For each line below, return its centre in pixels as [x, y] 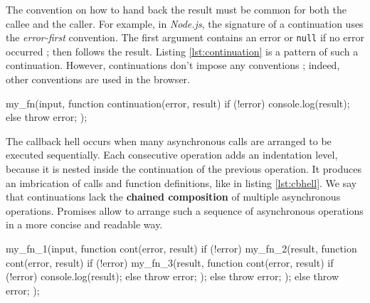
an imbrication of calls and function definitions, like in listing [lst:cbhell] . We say [181, 182]
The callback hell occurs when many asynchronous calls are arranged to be [169, 140]
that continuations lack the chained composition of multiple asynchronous [173, 197]
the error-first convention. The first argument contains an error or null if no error [185, 37]
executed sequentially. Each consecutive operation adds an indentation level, [172, 155]
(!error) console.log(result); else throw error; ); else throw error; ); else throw [173, 276]
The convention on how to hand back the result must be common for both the [176, 9]
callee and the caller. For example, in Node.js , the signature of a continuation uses [185, 23]
